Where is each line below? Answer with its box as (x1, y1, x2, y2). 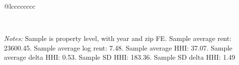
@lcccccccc (4, 1, 36, 11)
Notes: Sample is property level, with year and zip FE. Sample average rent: (4, 33, 232, 43)
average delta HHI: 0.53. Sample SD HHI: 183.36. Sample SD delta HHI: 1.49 (4, 52, 236, 62)
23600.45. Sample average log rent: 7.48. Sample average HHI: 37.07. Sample (4, 42, 233, 52)
